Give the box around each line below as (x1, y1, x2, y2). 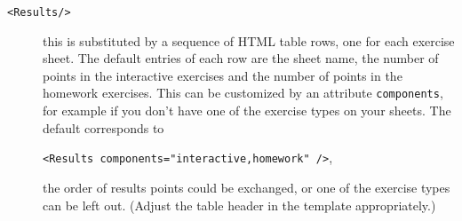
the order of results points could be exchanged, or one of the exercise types (43, 178, 450, 196)
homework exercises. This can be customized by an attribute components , (43, 83, 443, 102)
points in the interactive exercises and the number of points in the (43, 66, 402, 84)
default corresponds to (43, 118, 164, 137)
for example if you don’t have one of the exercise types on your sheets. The (43, 101, 451, 120)
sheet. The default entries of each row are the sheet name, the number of (43, 49, 439, 67)
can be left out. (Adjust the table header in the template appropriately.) (43, 195, 436, 214)
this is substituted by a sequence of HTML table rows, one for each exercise (43, 31, 455, 50)
